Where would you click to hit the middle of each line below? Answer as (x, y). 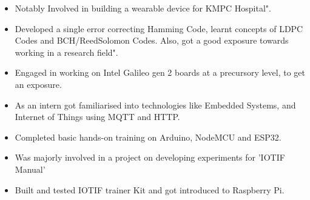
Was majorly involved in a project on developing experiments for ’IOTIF (150, 157)
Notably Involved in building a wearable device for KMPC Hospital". (143, 8)
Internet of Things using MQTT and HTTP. (97, 117)
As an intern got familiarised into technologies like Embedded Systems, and (155, 105)
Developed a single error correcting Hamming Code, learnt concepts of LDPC (159, 28)
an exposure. (38, 84)
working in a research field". (66, 52)
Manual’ (30, 169)
